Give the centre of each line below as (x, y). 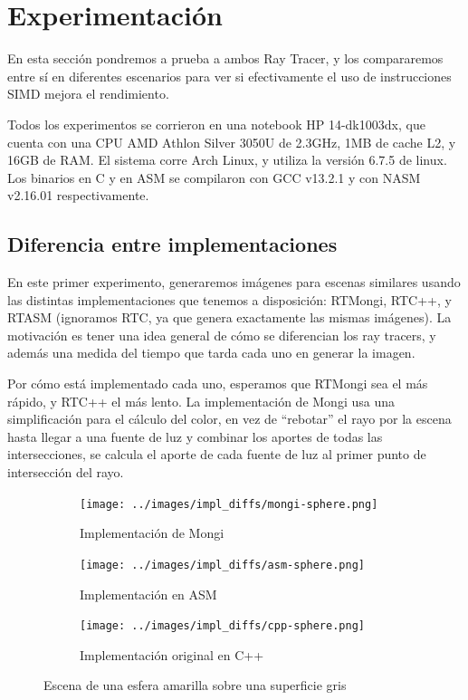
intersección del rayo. (66, 472)
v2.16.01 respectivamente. (78, 195)
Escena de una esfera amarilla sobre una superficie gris (195, 685)
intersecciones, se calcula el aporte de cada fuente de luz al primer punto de (217, 454)
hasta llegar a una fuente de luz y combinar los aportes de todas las (195, 436)
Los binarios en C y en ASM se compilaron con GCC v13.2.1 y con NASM (214, 177)
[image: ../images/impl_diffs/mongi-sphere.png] (229, 504)
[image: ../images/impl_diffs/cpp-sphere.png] (222, 626)
